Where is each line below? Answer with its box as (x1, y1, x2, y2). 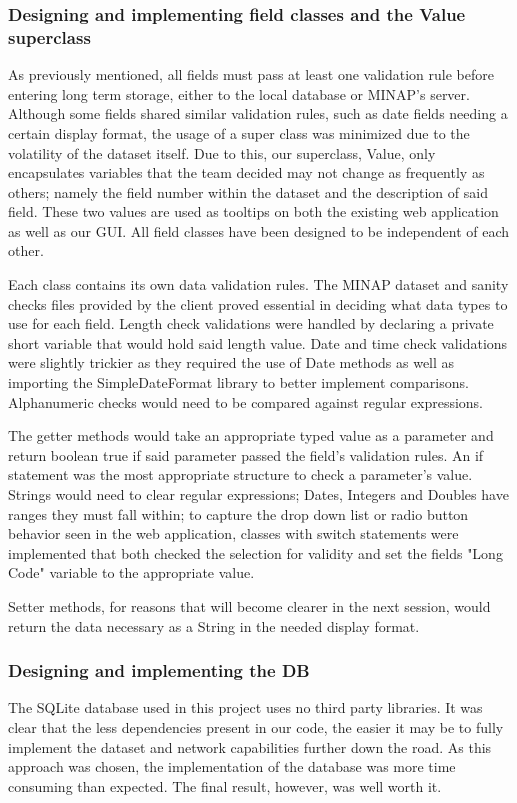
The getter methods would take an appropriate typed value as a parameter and (8, 425, 494, 446)
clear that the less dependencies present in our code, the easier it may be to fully (8, 716, 504, 737)
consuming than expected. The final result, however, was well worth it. (8, 775, 442, 796)
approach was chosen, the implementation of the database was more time (8, 756, 456, 777)
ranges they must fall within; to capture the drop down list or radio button (8, 503, 469, 524)
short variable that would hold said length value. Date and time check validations (8, 332, 508, 353)
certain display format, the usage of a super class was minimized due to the (8, 122, 470, 143)
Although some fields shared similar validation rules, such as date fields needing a (8, 103, 508, 124)
